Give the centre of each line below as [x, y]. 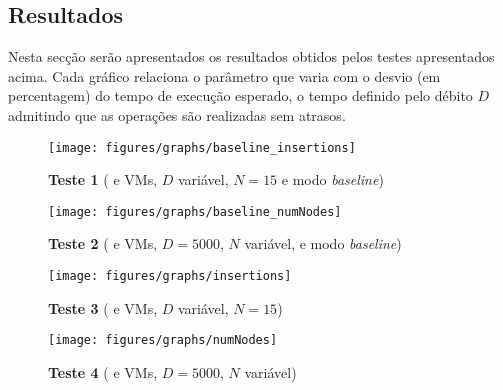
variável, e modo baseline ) [323, 243]
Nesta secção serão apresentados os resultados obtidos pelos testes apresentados [251, 56]
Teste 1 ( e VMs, [103, 179]
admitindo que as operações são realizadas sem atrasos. [177, 114]
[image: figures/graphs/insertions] [170, 276]
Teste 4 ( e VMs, [103, 371]
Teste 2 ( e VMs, [103, 243]
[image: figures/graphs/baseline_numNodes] [195, 211]
